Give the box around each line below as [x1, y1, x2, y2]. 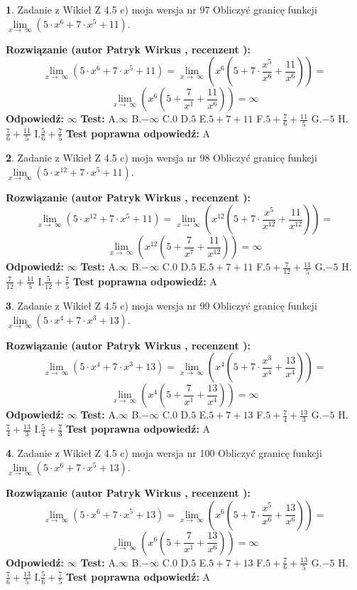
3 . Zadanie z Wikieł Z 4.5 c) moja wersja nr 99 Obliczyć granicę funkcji [6, 298, 317, 313]
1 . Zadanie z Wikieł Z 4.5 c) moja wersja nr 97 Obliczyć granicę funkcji [6, 2, 317, 16]
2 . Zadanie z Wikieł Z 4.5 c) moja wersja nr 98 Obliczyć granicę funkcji [6, 150, 317, 165]
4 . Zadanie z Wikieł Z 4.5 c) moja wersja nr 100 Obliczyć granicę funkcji [6, 446, 322, 460]
